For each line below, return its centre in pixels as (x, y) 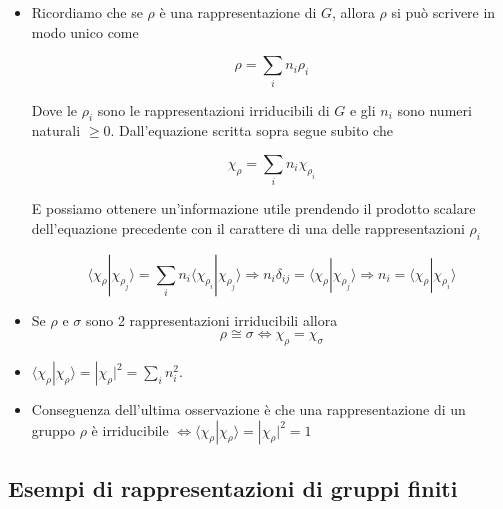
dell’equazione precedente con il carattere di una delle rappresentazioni (248, 227)
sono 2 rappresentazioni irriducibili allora (211, 319)
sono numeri (434, 109)
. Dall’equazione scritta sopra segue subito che (251, 130)
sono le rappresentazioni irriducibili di (213, 109)
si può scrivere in (443, 12)
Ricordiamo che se (87, 12)
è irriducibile (130, 429)
